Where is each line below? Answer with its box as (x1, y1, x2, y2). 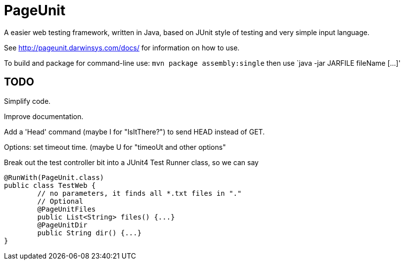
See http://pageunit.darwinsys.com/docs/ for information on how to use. (4, 43, 240, 52)
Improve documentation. (4, 112, 84, 121)
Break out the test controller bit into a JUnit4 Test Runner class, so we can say (4, 158, 259, 167)
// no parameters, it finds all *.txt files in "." (37, 189, 242, 197)
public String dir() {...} (37, 228, 142, 237)
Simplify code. (4, 96, 51, 105)
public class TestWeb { (4, 181, 96, 189)
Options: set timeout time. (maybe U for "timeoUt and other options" (4, 142, 226, 151)
